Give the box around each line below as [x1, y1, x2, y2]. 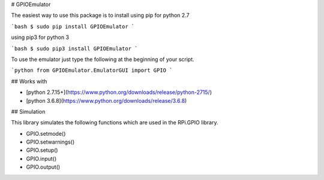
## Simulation [11, 108, 46, 115]
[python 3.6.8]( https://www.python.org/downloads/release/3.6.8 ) [26, 97, 187, 104]
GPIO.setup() [26, 147, 58, 154]
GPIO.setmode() [26, 130, 66, 137]
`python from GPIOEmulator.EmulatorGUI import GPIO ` [11, 67, 173, 74]
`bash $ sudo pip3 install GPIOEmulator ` [11, 45, 138, 52]
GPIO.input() [26, 155, 57, 162]
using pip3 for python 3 [11, 33, 69, 41]
